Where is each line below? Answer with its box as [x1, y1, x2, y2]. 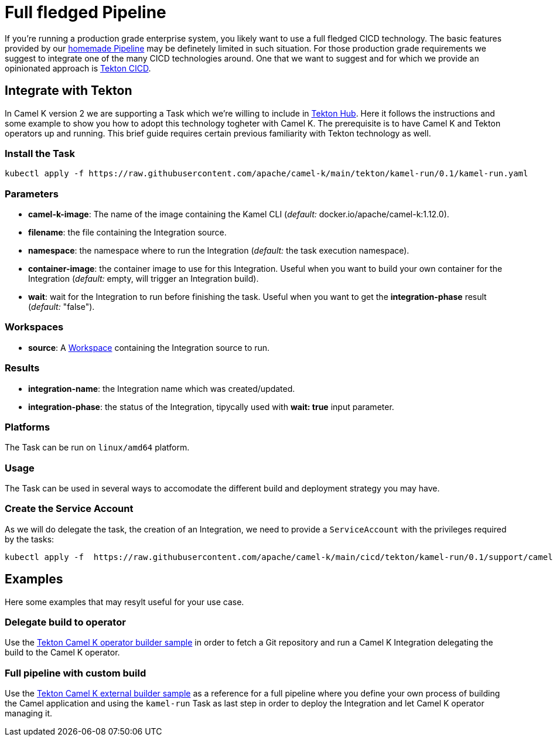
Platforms [5, 421, 50, 433]
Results [5, 362, 40, 374]
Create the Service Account [5, 503, 134, 515]
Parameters [5, 187, 59, 200]
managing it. [5, 708, 53, 719]
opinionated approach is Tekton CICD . [5, 63, 151, 73]
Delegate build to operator [5, 616, 126, 629]
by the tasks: [5, 534, 54, 544]
